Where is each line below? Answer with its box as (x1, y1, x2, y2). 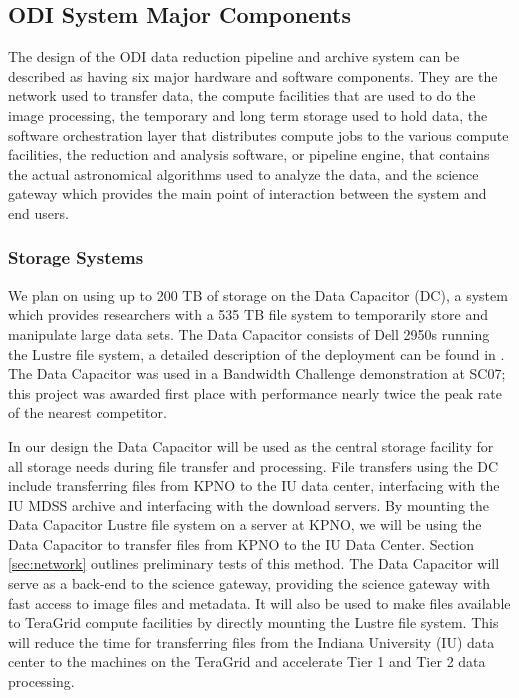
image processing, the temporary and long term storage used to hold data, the (8, 104, 488, 125)
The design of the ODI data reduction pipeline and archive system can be (8, 46, 460, 67)
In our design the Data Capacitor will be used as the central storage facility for (8, 435, 494, 456)
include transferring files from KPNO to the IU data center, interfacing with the (8, 475, 500, 496)
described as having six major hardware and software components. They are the (8, 65, 498, 86)
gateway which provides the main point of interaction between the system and (8, 183, 487, 204)
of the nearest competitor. (8, 402, 167, 423)
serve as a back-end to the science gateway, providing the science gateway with (8, 573, 491, 594)
